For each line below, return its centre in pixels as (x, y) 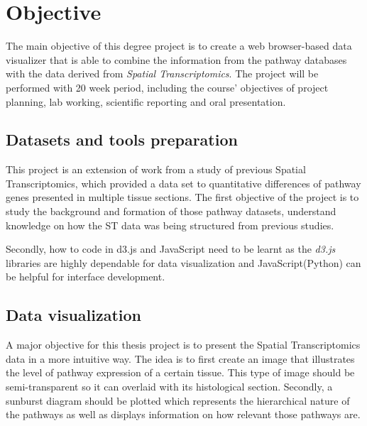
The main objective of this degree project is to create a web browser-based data (179, 46)
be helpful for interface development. (86, 277)
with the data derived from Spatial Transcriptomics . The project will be (162, 73)
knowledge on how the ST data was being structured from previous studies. (170, 225)
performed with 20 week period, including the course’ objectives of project (167, 87)
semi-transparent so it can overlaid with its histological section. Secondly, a (169, 387)
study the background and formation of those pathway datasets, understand (171, 211)
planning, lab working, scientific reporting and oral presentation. (146, 101)
